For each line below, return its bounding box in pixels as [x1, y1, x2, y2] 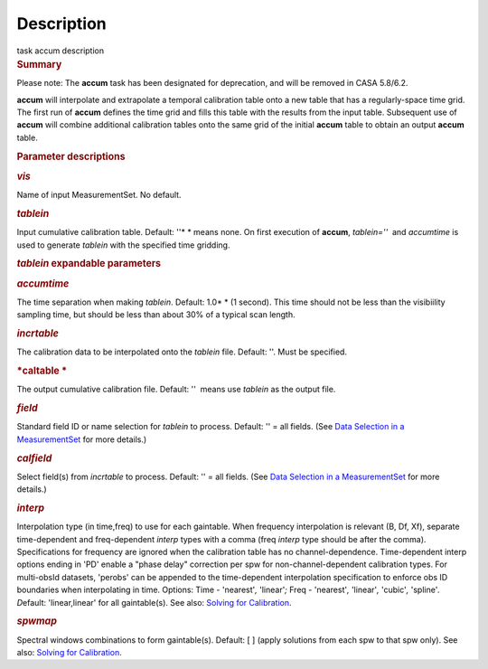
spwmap [16, 615, 58, 627]
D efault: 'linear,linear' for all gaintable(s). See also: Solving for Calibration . [16, 597, 293, 608]
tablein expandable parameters [16, 258, 162, 270]
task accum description [16, 45, 104, 56]
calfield [16, 452, 52, 465]
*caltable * [16, 364, 68, 377]
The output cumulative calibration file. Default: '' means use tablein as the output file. [16, 384, 336, 395]
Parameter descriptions [16, 150, 126, 163]
